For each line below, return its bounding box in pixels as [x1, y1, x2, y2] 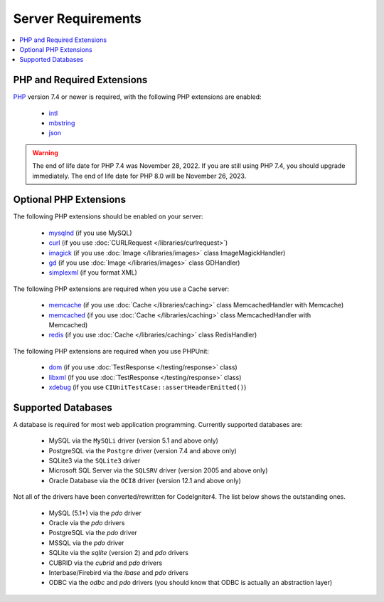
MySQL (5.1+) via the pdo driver [48, 509, 142, 517]
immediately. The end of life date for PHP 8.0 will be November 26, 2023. [32, 171, 247, 180]
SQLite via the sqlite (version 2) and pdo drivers [48, 549, 188, 557]
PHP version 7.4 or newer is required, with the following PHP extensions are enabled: [13, 93, 262, 101]
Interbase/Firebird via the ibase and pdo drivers [48, 568, 188, 576]
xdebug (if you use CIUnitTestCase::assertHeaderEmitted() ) [48, 383, 247, 391]
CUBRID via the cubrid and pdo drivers [48, 559, 163, 567]
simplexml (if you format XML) [48, 268, 138, 277]
